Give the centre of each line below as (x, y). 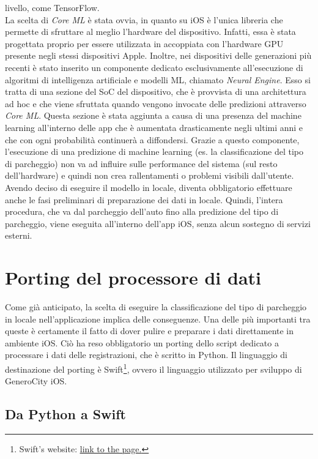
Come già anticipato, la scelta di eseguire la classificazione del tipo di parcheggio (156, 307)
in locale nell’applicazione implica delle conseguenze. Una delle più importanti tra (158, 319)
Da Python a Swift (66, 414)
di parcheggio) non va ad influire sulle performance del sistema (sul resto (141, 163)
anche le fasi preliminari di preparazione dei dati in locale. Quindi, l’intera (144, 199)
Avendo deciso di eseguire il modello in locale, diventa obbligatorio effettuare (149, 187)
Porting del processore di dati (133, 278)
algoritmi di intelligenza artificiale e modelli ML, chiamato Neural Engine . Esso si (158, 79)
